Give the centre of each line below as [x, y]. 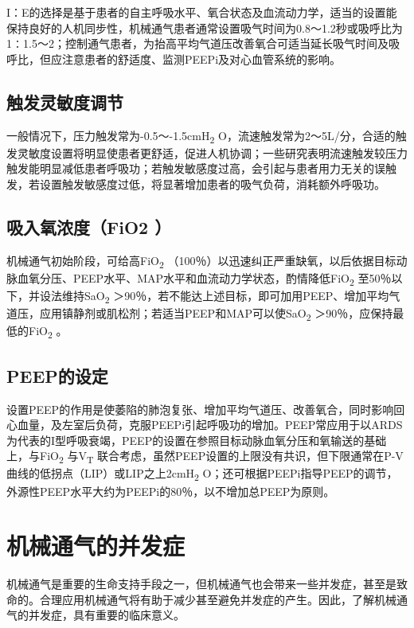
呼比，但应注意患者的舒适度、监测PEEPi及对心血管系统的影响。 [174, 59]
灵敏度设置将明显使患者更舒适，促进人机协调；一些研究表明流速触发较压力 [212, 152]
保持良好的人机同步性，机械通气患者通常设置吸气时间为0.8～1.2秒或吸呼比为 [205, 27]
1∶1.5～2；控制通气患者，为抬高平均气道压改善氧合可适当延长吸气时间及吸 [203, 43]
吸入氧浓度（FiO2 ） [89, 226]
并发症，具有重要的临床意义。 [106, 615]
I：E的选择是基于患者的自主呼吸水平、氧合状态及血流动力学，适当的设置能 [202, 12]
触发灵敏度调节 [65, 101]
